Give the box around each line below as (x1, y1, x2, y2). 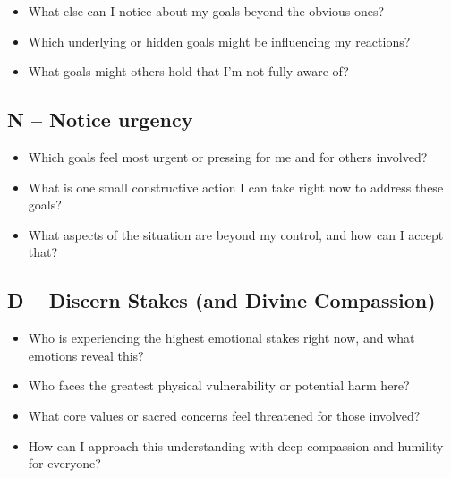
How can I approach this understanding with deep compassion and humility (28, 436, 444, 455)
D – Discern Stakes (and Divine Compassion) (7, 286, 436, 314)
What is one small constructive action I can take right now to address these (28, 177, 444, 196)
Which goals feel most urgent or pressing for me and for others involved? (28, 147, 428, 166)
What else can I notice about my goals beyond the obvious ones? (28, 2, 385, 20)
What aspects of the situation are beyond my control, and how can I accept (28, 225, 444, 243)
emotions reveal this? (28, 346, 144, 364)
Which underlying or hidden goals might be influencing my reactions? (28, 31, 411, 50)
